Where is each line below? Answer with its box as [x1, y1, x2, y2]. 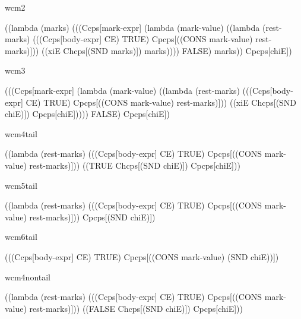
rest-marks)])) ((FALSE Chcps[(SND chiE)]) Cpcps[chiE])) [29, 302, 243, 314]
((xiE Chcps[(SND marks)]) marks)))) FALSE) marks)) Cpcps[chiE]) [41, 44, 292, 56]
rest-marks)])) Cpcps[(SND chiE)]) [29, 210, 156, 223]
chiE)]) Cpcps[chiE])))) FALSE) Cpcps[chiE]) [5, 108, 170, 120]
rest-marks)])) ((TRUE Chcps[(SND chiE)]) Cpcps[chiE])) [29, 159, 240, 171]
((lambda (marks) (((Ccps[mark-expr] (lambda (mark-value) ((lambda [5, 21, 260, 33]
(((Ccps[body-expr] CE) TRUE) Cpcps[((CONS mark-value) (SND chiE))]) [5, 250, 279, 263]
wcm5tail [5, 179, 37, 191]
